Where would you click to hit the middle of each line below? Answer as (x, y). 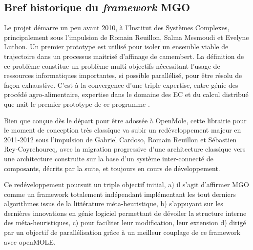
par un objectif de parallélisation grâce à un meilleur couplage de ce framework (122, 232)
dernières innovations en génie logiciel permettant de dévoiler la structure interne (125, 213)
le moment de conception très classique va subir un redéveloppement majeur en (123, 130)
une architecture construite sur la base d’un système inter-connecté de (109, 158)
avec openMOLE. (30, 241)
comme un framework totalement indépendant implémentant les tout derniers (120, 194)
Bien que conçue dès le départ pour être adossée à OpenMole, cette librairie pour (125, 120)
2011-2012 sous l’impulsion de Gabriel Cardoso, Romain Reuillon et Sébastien (120, 139)
